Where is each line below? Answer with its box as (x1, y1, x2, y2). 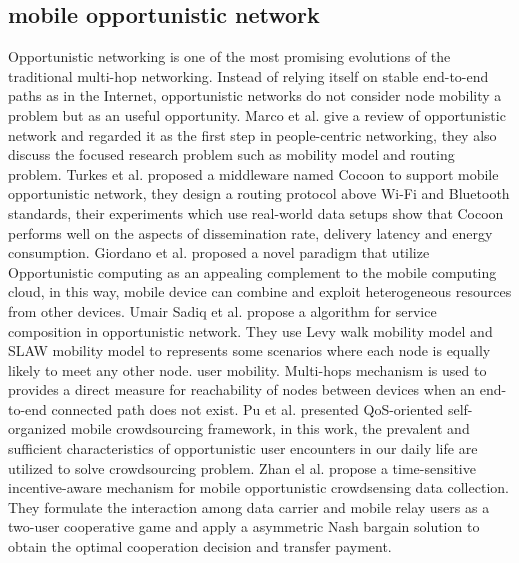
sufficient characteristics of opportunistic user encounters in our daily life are (8, 438, 478, 459)
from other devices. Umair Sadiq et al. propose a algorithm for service (8, 300, 437, 321)
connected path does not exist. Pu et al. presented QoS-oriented (51, 398, 444, 419)
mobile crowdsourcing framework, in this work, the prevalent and (71, 418, 470, 439)
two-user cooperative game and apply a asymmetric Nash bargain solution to (8, 516, 480, 537)
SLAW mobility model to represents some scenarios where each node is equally (8, 340, 491, 361)
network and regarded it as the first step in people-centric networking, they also (8, 124, 497, 145)
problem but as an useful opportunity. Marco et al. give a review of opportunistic (8, 104, 506, 125)
